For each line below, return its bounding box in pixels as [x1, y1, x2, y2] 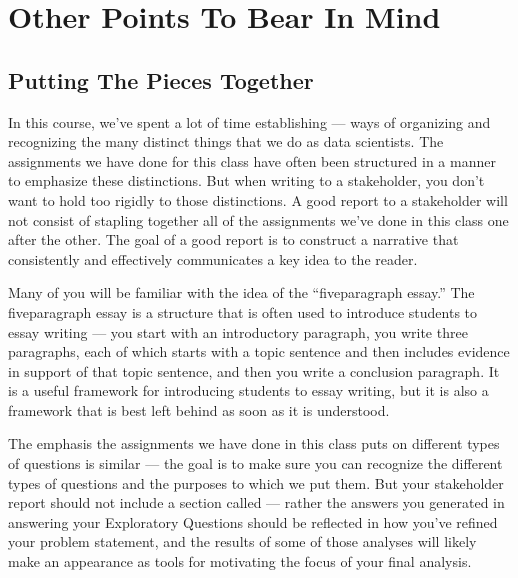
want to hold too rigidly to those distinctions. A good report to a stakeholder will [8, 189, 508, 210]
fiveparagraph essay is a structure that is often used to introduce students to [8, 301, 478, 322]
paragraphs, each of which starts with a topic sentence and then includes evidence [8, 341, 510, 362]
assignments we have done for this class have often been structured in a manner [8, 150, 496, 171]
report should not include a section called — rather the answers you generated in [8, 492, 505, 513]
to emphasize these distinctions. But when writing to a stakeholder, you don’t [8, 170, 485, 191]
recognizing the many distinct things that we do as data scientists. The [8, 131, 444, 152]
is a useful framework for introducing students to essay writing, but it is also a [8, 380, 489, 401]
